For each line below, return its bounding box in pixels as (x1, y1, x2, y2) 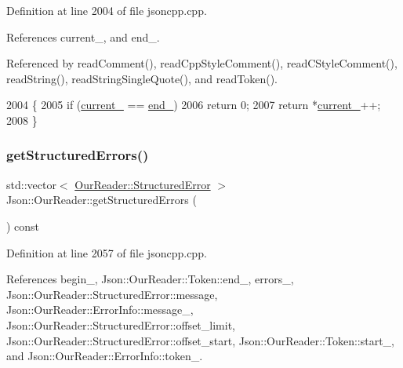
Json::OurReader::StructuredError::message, (6, 286, 218, 302)
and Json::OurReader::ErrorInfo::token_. (6, 348, 203, 364)
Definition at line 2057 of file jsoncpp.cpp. (6, 244, 207, 261)
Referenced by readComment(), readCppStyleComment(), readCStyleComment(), (6, 55, 398, 71)
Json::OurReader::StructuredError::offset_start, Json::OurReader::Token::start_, (6, 332, 394, 348)
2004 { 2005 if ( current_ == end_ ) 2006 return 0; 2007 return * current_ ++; (6, 97, 381, 113)
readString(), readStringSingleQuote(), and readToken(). (6, 70, 278, 86)
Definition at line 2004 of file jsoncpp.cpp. (6, 2, 207, 18)
